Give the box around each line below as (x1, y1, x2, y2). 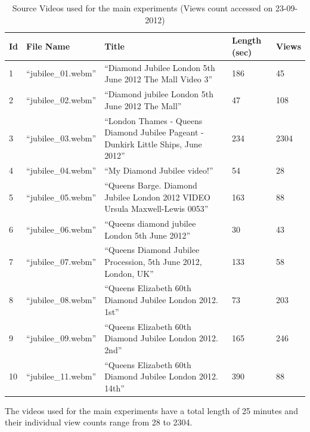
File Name (26, 39, 70, 52)
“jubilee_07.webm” (26, 255, 97, 268)
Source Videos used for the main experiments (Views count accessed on (12, 2, 273, 14)
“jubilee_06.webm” (26, 223, 97, 235)
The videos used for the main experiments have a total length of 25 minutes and (5, 404, 298, 416)
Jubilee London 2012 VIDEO (104, 190, 210, 203)
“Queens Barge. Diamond (104, 178, 197, 191)
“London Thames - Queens (104, 114, 203, 126)
